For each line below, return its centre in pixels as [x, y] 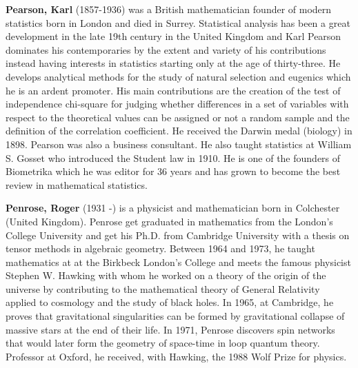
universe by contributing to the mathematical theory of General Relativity [163, 288]
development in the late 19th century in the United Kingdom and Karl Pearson [173, 36]
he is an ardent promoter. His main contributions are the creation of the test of [173, 90]
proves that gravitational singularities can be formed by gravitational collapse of [175, 316]
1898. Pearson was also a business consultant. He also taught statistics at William [179, 144]
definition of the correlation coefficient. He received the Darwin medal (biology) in [179, 131]
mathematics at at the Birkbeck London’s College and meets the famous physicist [178, 262]
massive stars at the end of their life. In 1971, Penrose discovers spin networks [170, 329]
